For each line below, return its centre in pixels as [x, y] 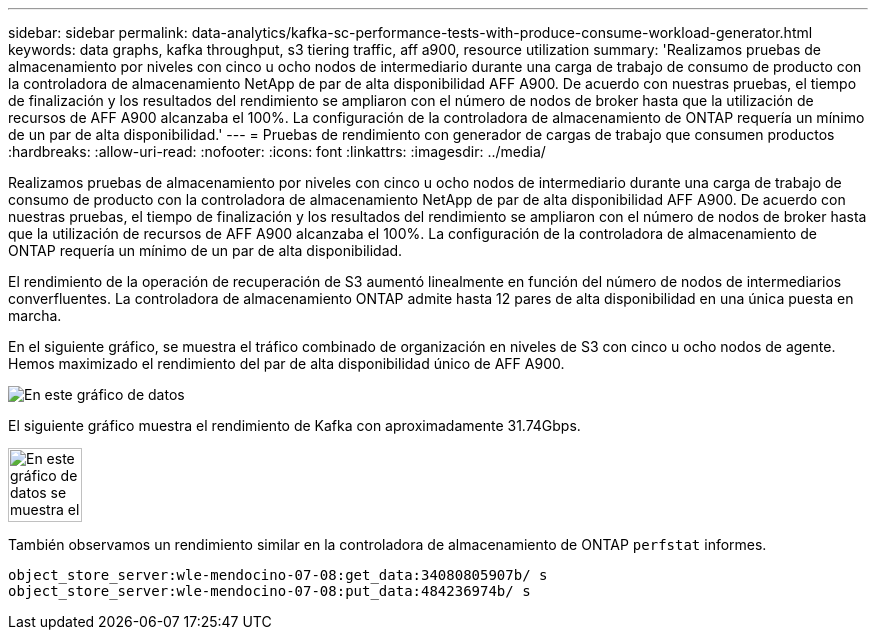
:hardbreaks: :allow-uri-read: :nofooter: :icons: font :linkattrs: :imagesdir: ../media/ [277, 151]
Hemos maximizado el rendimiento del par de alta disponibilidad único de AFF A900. [286, 363]
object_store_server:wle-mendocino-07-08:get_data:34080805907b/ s [278, 575]
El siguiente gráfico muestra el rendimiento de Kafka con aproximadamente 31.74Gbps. [294, 425]
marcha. [35, 315]
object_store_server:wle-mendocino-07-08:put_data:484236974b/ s [269, 591]
